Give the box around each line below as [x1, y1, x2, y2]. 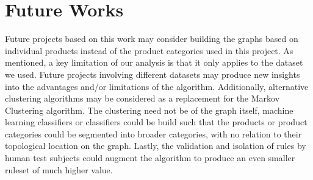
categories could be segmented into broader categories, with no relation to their [5, 127, 302, 140]
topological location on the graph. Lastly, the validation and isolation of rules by [5, 139, 306, 152]
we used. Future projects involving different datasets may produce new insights [5, 67, 300, 80]
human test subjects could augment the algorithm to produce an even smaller [5, 151, 295, 164]
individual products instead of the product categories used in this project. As [5, 44, 293, 57]
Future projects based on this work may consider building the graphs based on [5, 32, 298, 45]
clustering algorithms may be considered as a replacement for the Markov [5, 92, 280, 105]
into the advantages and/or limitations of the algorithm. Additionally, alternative [5, 80, 309, 92]
